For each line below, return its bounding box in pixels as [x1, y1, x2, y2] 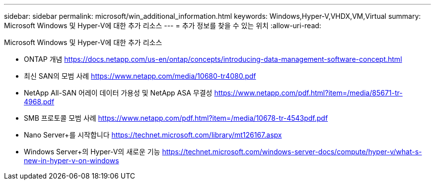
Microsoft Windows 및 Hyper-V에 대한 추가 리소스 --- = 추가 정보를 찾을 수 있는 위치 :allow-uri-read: [4, 21, 321, 30]
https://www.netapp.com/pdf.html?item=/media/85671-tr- [214, 89, 403, 97]
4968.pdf [24, 97, 55, 106]
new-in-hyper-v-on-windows [24, 156, 119, 165]
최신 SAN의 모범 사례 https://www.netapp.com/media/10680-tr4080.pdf [24, 72, 256, 80]
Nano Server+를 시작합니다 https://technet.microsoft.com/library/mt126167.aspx [24, 131, 282, 139]
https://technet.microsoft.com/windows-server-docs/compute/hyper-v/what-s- [162, 147, 422, 156]
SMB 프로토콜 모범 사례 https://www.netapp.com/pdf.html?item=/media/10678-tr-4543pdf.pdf [24, 114, 328, 122]
